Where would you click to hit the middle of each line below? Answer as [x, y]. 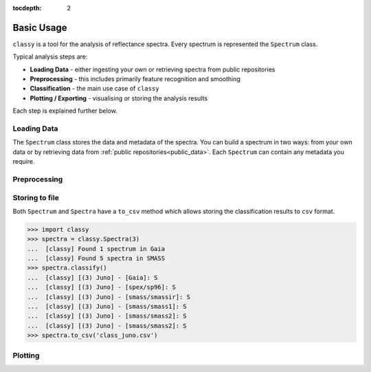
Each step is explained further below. [65, 111]
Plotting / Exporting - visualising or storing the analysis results [119, 98]
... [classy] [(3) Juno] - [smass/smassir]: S [109, 297]
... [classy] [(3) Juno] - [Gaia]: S [92, 277]
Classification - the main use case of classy [94, 89]
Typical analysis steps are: [50, 57]
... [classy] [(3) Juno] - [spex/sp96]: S [102, 287]
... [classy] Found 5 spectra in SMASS [96, 259]
